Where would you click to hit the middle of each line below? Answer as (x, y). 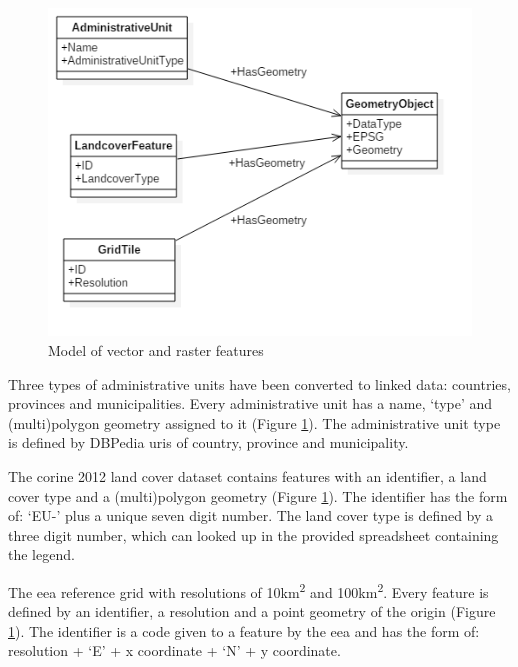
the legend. (41, 554)
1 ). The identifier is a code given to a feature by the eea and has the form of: (244, 630)
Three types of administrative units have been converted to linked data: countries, (259, 383)
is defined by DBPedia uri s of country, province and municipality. (208, 442)
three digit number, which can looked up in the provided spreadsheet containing (253, 534)
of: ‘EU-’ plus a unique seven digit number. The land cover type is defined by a (251, 515)
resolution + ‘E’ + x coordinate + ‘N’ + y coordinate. (174, 650)
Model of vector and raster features (156, 350)
